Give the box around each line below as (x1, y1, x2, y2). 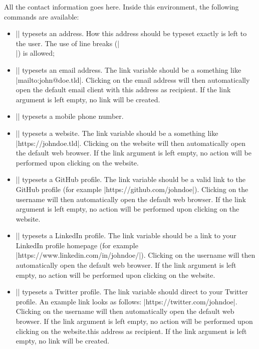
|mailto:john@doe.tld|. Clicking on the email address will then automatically (16, 74, 250, 85)
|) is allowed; (16, 48, 55, 58)
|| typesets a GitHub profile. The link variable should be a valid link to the (16, 174, 245, 185)
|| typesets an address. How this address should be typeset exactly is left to (16, 28, 247, 39)
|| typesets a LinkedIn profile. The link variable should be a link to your (16, 230, 236, 241)
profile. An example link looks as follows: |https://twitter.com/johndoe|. (16, 296, 237, 306)
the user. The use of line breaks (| (16, 38, 120, 48)
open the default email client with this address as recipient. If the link (16, 84, 231, 95)
